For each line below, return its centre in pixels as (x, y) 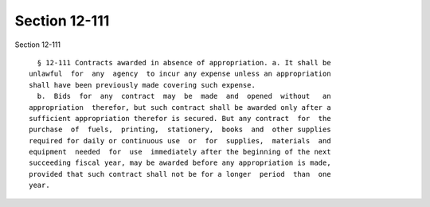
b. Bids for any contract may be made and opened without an (184, 96)
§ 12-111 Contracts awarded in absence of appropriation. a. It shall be (184, 62)
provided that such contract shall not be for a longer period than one (180, 174)
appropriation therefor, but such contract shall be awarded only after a (180, 107)
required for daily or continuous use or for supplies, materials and (180, 141)
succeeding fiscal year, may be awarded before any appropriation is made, (180, 163)
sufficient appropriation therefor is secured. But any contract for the (180, 118)
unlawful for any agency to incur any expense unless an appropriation (180, 74)
